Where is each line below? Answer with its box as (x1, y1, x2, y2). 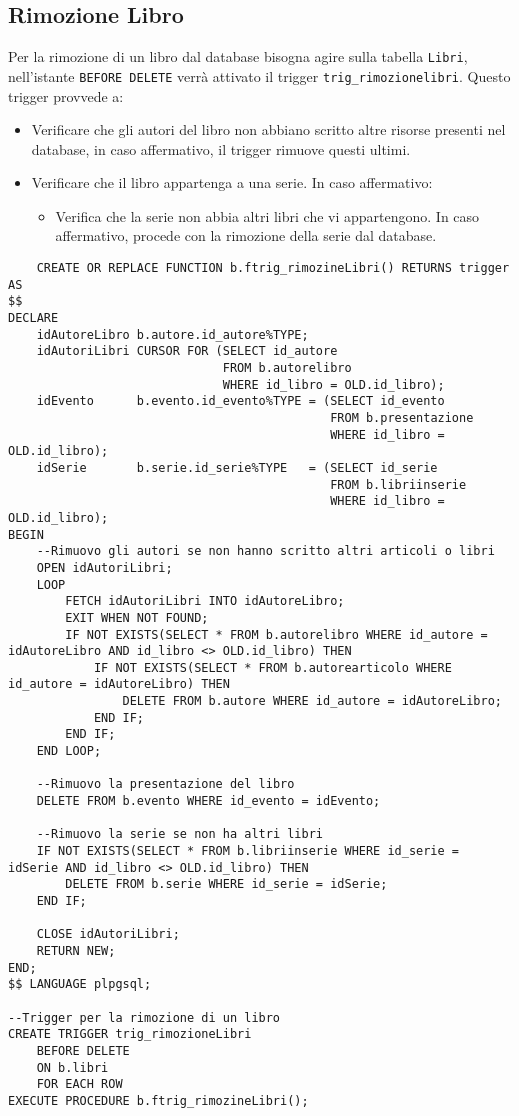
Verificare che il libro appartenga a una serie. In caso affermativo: (31, 172, 433, 193)
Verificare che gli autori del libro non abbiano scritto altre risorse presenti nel (31, 119, 506, 140)
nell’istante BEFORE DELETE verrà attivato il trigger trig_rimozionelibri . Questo (8, 65, 511, 86)
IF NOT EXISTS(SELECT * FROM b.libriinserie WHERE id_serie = (36, 844, 460, 859)
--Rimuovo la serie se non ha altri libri (36, 827, 323, 842)
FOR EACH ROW (36, 1077, 123, 1092)
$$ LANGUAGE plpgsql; (8, 977, 152, 992)
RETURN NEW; (36, 943, 116, 958)
